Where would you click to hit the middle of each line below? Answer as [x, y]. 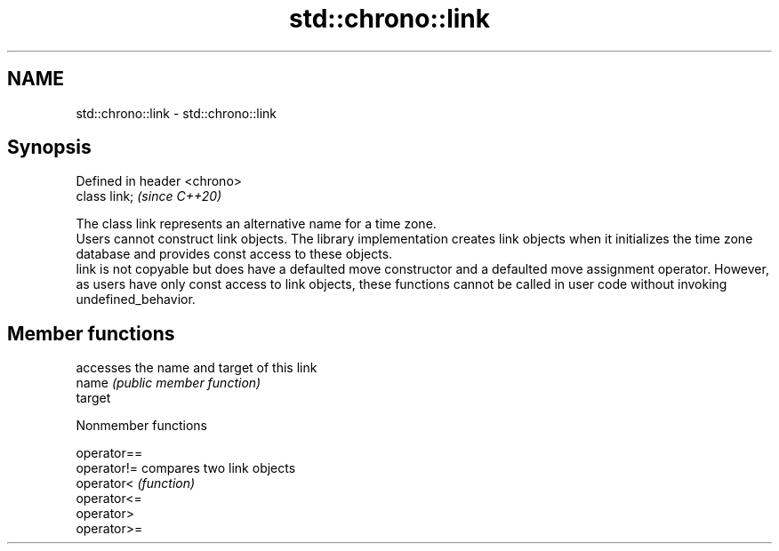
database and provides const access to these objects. [234, 254]
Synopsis [49, 148]
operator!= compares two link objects [186, 468]
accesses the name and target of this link [197, 368]
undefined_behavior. [136, 299]
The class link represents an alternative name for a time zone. [256, 224]
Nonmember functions [141, 426]
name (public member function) [169, 383]
